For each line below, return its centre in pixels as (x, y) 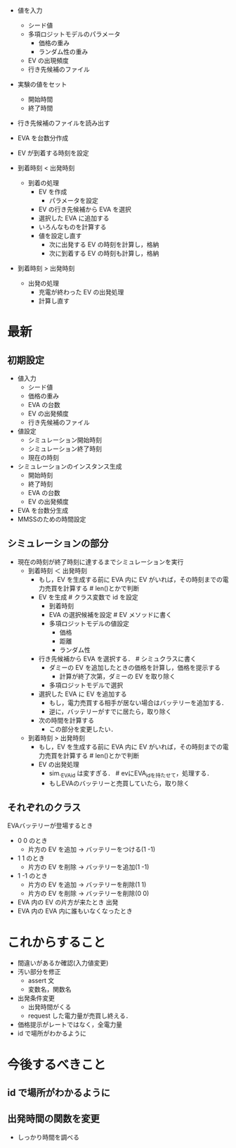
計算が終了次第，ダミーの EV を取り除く (117, 676)
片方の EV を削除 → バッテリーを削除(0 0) (88, 894)
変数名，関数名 (50, 990)
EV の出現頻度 (48, 61)
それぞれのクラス (44, 807)
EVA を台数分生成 (43, 510)
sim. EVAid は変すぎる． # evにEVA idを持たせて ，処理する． (131, 774)
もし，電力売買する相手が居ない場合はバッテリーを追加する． (138, 702)
